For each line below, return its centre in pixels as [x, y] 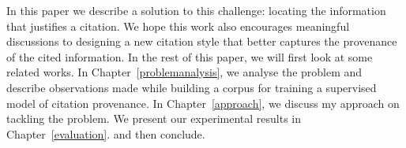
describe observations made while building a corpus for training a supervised [192, 87]
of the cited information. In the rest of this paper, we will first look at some [190, 56]
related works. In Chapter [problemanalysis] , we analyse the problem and [184, 72]
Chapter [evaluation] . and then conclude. [106, 133]
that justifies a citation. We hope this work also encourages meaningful [178, 26]
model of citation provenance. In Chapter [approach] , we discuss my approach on [203, 103]
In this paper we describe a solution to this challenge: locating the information [196, 10]
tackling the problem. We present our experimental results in [154, 118]
